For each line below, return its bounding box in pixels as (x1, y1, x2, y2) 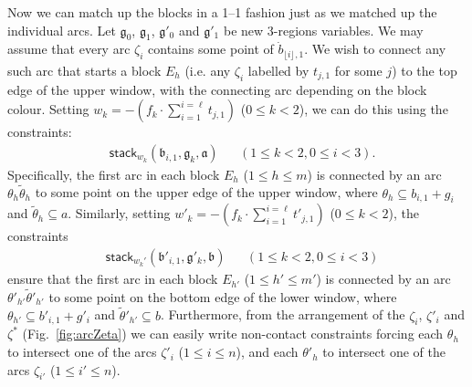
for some (334, 60, 383, 79)
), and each (236, 342, 299, 361)
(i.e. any (184, 60, 231, 79)
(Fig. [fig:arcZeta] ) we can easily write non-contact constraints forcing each (22, 324, 444, 343)
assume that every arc (7, 39, 131, 58)
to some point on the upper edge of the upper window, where (35, 183, 378, 202)
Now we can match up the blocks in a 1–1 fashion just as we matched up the (7, 3, 437, 21)
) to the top (392, 60, 457, 79)
